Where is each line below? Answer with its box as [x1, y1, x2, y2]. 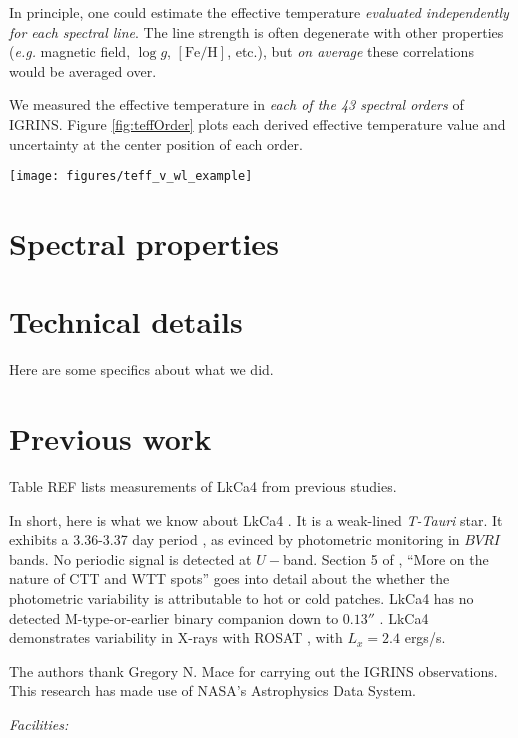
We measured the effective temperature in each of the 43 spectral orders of [9, 94, 464, 115]
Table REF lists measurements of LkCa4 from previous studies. [9, 476, 397, 497]
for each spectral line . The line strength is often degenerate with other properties [9, 21, 504, 42]
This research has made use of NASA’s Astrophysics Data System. [9, 680, 416, 701]
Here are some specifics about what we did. [9, 359, 274, 380]
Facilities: [9, 713, 69, 734]
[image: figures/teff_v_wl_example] [9, 169, 253, 184]
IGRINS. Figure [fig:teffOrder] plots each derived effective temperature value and [9, 113, 506, 134]
